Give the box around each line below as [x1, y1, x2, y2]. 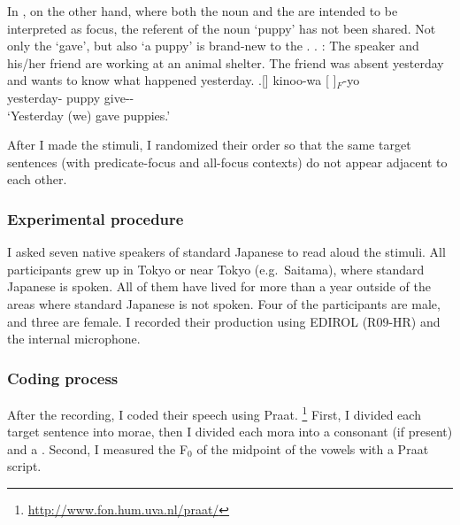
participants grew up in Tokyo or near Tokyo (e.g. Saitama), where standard [7, 259, 425, 278]
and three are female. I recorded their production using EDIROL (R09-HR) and [7, 312, 441, 330]
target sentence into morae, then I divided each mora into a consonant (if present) [7, 422, 453, 441]
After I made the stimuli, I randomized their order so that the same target [7, 135, 411, 154]
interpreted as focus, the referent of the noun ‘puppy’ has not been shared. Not [7, 19, 436, 37]
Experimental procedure [7, 207, 184, 229]
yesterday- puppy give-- [7, 88, 134, 106]
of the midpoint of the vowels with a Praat [196, 439, 429, 458]
